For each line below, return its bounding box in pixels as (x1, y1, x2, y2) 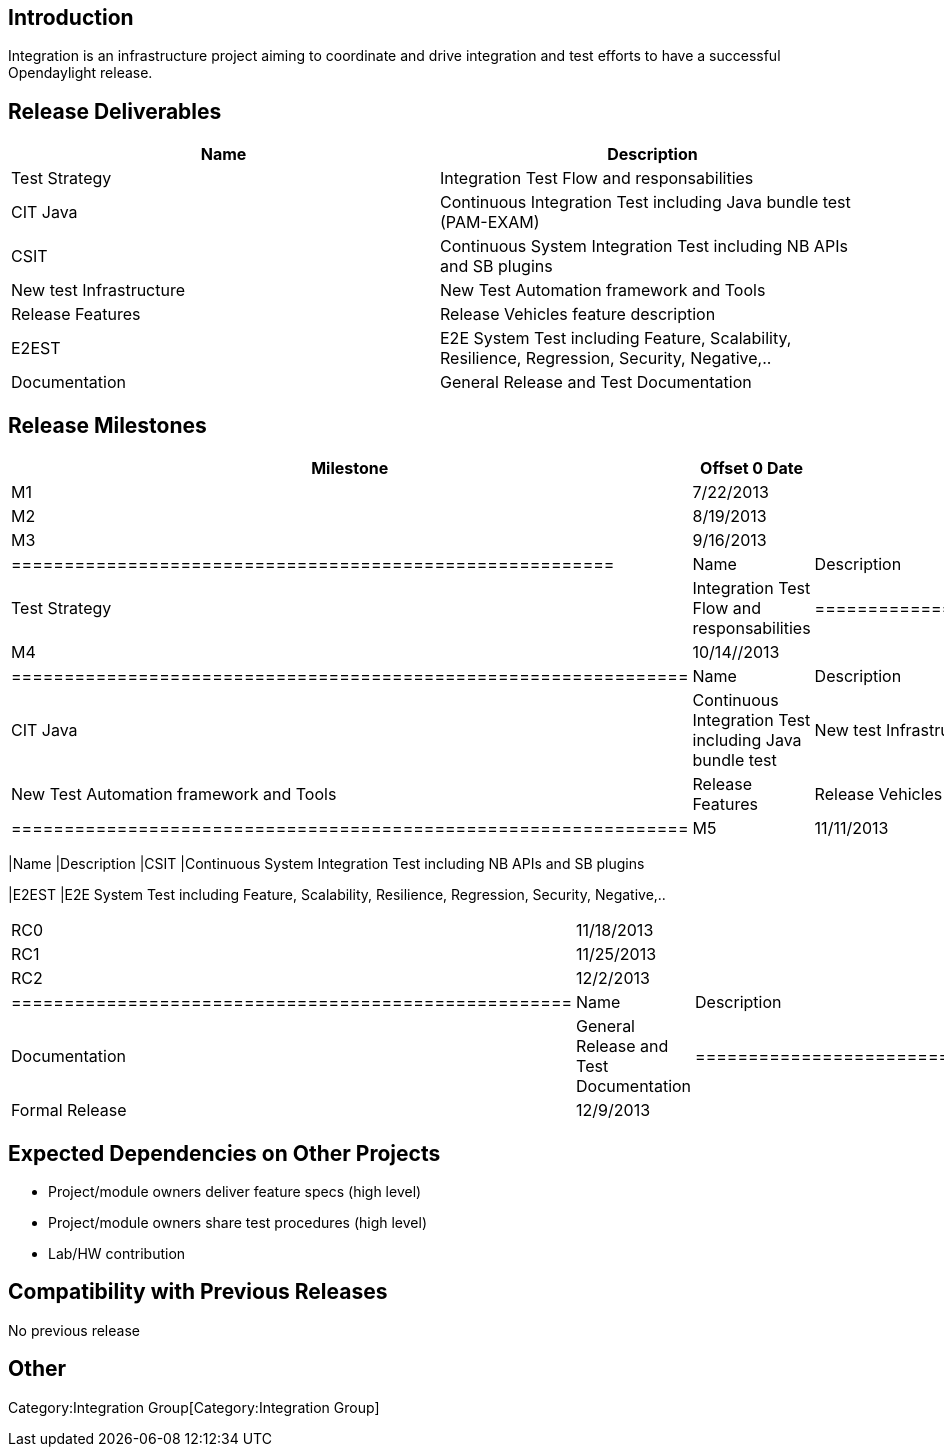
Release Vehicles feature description (440, 304, 716, 325)
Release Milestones (8, 412, 207, 438)
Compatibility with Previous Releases (8, 1279, 388, 1305)
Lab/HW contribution (48, 1244, 186, 1262)
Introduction (8, 5, 134, 30)
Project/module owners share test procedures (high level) (48, 1213, 428, 1231)
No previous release (8, 1321, 140, 1339)
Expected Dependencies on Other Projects (8, 1140, 441, 1166)
